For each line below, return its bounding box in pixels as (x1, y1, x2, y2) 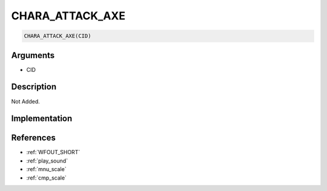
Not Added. (11, 97, 41, 105)
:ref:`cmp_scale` (26, 174, 67, 181)
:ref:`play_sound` (26, 157, 68, 164)
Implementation (11, 114, 73, 124)
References (11, 133, 56, 143)
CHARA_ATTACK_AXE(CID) (24, 33, 91, 39)
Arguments (11, 50, 55, 60)
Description (11, 82, 57, 92)
